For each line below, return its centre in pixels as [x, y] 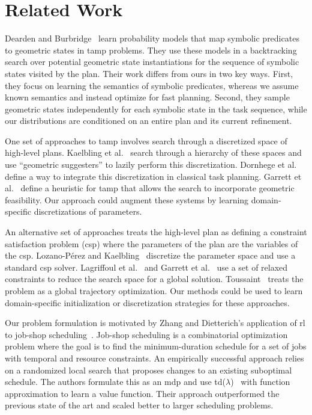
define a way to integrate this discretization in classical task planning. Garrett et [153, 176]
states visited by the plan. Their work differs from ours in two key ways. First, [149, 73]
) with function [260, 382]
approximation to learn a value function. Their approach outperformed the [142, 393]
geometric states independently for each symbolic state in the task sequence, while [156, 109]
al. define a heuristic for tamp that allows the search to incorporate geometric [150, 188]
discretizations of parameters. [88, 211]
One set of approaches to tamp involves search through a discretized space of [146, 140]
